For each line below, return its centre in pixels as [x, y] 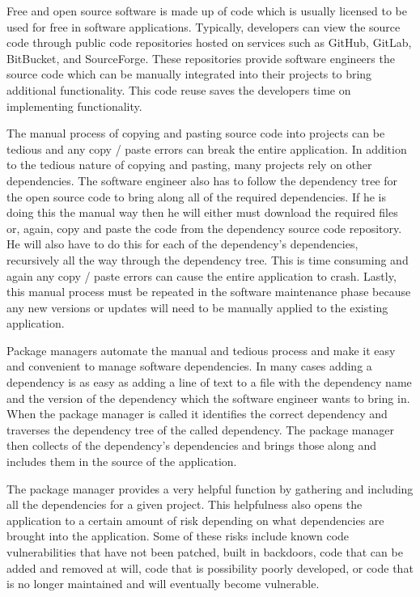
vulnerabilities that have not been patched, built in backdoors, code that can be [205, 552]
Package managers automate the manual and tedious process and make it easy [201, 350]
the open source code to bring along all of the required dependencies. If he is [196, 196]
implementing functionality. [74, 106]
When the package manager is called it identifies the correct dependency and [197, 414]
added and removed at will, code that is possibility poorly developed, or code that [210, 567]
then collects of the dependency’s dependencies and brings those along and [191, 445]
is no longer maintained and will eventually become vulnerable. [163, 584]
